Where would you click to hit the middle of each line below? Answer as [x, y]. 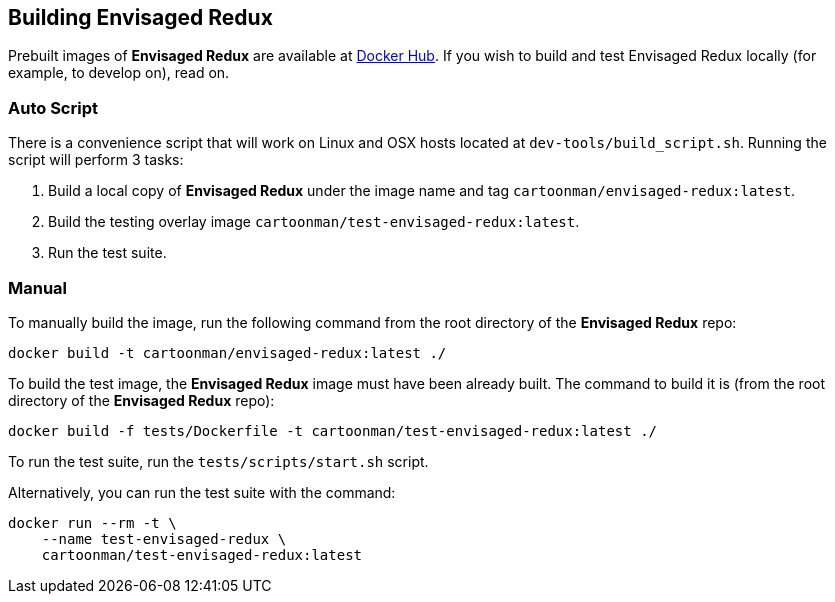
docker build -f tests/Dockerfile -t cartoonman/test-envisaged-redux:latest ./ [333, 430]
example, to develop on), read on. [119, 73]
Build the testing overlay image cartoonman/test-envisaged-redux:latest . [314, 222]
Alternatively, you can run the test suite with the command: [202, 492]
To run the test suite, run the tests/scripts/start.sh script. [218, 461]
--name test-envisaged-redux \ [164, 538]
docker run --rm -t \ [92, 522]
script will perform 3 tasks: [96, 160]
